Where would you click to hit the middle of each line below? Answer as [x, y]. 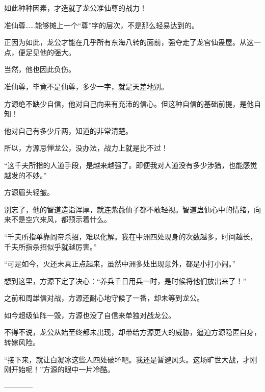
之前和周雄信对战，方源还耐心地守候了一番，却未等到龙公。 [104, 298]
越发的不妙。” [25, 175]
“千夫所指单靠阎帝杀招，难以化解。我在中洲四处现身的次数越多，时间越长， [131, 236]
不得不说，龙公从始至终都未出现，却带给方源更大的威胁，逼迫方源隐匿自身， [132, 332]
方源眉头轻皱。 [29, 192]
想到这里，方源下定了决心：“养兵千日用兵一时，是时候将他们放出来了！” [125, 280]
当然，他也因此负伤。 [40, 69]
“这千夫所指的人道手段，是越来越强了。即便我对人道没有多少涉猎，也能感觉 [131, 165]
